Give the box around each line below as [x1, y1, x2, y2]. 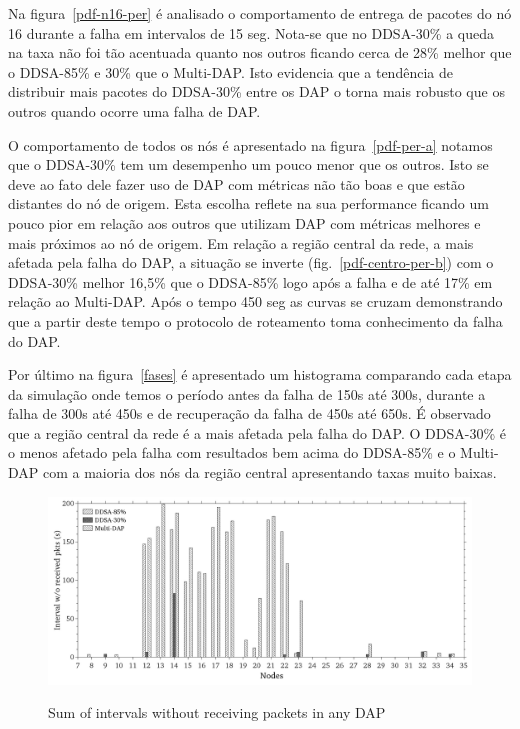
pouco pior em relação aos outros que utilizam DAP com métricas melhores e [8, 212, 481, 233]
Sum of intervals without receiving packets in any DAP [48, 702, 386, 723]
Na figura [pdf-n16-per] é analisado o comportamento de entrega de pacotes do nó [8, 3, 512, 23]
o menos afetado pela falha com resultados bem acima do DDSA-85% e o [8, 442, 456, 463]
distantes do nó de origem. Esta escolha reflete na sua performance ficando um [8, 193, 489, 214]
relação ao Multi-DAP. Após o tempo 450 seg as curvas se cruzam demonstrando [8, 291, 503, 312]
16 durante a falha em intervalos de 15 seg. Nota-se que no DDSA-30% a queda [8, 22, 494, 43]
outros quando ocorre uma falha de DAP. [8, 100, 261, 121]
